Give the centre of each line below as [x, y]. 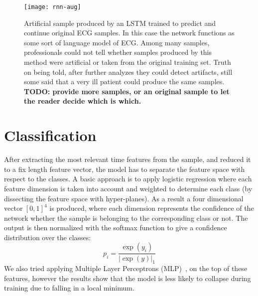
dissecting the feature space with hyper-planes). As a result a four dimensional [124, 198]
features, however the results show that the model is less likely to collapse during [128, 278]
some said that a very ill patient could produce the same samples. [124, 81]
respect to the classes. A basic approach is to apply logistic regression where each [128, 179]
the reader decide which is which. [83, 101]
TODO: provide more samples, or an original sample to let [127, 91]
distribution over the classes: [48, 237]
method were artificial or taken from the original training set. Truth [128, 62]
